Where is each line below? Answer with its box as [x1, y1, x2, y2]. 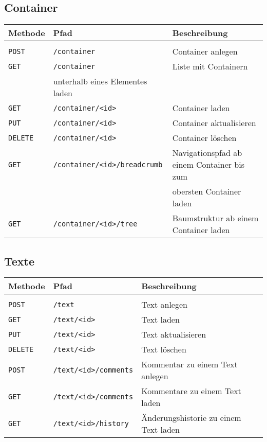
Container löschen [172, 132, 237, 144]
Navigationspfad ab [172, 147, 242, 159]
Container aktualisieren [172, 117, 256, 129]
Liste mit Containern [172, 60, 248, 73]
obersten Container [172, 185, 241, 198]
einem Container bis [172, 158, 244, 171]
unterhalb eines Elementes [53, 75, 147, 87]
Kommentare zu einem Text [141, 385, 241, 397]
